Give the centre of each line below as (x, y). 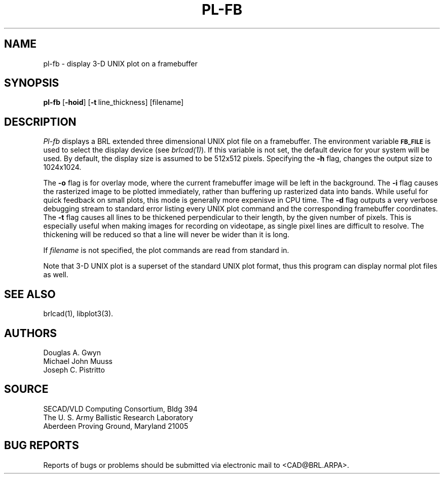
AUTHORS (31, 333)
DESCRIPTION (40, 122)
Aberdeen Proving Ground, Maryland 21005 (116, 426)
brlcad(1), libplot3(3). (78, 314)
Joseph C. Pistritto (74, 370)
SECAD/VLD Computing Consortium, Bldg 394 (120, 409)
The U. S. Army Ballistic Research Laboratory (118, 417)
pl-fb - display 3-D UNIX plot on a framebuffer (120, 63)
